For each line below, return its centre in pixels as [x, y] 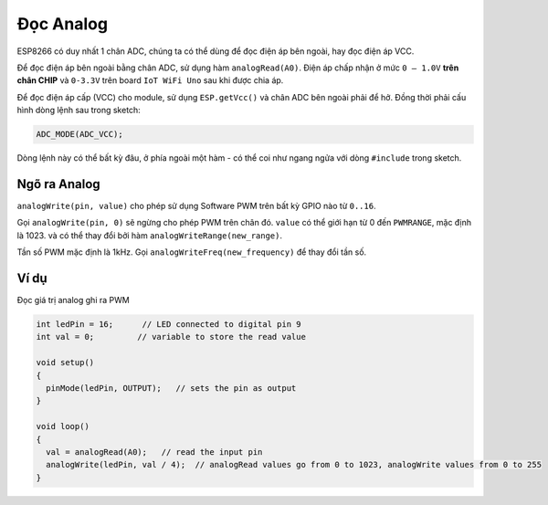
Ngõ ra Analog [58, 184]
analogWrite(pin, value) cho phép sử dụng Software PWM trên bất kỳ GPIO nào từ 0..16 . [196, 205]
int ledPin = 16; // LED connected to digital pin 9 [169, 325]
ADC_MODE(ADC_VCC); [79, 134]
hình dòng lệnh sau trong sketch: [79, 110]
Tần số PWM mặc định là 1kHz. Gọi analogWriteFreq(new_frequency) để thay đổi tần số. [192, 252]
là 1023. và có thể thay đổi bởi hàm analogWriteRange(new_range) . [150, 235]
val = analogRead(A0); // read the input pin [154, 452]
